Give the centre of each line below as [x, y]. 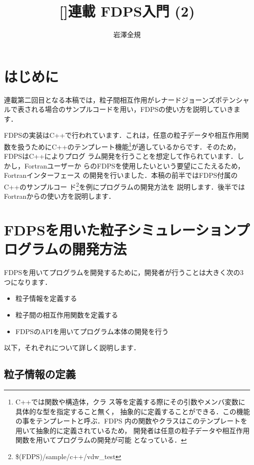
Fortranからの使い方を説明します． [60, 196]
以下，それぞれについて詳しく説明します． [72, 348]
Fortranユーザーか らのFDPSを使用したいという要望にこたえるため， [134, 165]
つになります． [28, 282]
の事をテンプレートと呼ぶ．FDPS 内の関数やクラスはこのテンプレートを [131, 421]
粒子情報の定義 [40, 374]
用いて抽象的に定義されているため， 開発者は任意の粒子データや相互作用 [132, 430]
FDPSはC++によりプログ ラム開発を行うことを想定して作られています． [121, 156]
